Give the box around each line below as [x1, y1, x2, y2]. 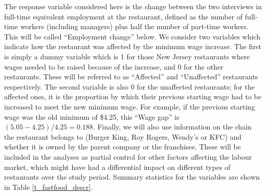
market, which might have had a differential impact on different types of [4, 161, 231, 172]
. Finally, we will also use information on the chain [93, 121, 252, 132]
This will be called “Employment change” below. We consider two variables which [4, 31, 260, 41]
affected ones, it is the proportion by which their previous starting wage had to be [4, 91, 261, 102]
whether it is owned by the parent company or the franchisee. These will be [4, 141, 241, 152]
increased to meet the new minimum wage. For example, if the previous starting [4, 101, 255, 112]
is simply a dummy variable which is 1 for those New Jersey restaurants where [4, 51, 250, 61]
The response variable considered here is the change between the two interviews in [4, 1, 262, 11]
